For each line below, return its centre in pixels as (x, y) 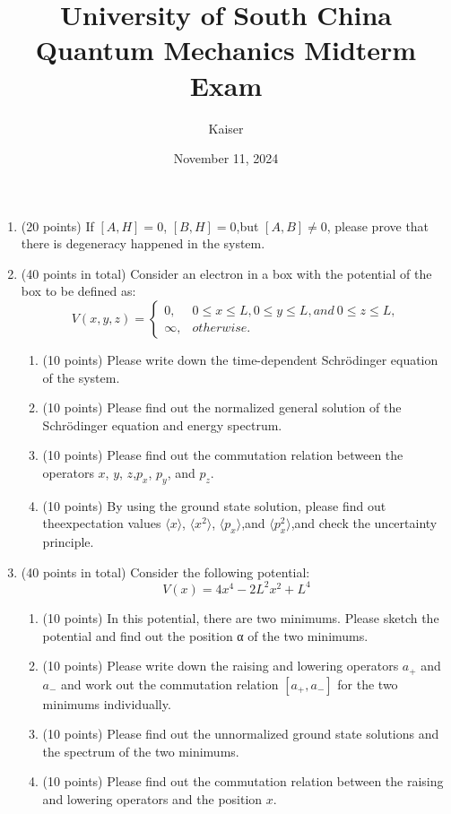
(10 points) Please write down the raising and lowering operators (221, 666)
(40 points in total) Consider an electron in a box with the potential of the (226, 273)
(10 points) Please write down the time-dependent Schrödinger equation (240, 360)
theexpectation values (102, 523)
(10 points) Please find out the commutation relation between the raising (243, 781)
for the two (368, 684)
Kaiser (226, 128)
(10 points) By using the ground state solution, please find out (214, 505)
